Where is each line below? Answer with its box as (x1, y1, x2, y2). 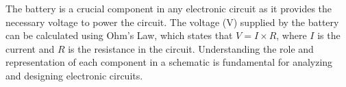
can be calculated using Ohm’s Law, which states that (5, 28, 233, 42)
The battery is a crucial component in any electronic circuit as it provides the (5, 1, 332, 15)
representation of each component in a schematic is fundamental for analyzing (5, 55, 333, 69)
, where (276, 28, 307, 42)
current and (5, 41, 55, 55)
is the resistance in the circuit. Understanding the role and (68, 41, 314, 55)
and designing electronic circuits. (5, 68, 143, 82)
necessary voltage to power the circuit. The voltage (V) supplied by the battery (5, 14, 339, 29)
